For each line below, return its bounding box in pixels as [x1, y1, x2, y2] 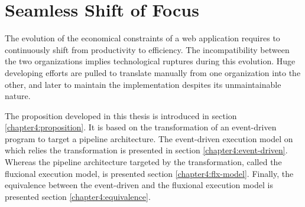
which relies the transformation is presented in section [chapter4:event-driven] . [5, 144, 288, 156]
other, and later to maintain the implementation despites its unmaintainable [5, 78, 281, 90]
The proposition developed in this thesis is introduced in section [5, 109, 237, 121]
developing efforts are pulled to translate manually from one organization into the [5, 66, 301, 78]
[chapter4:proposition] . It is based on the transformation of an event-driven [5, 121, 277, 133]
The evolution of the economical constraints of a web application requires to [5, 32, 280, 44]
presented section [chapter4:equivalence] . [5, 190, 151, 202]
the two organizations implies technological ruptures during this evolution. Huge [5, 55, 296, 67]
